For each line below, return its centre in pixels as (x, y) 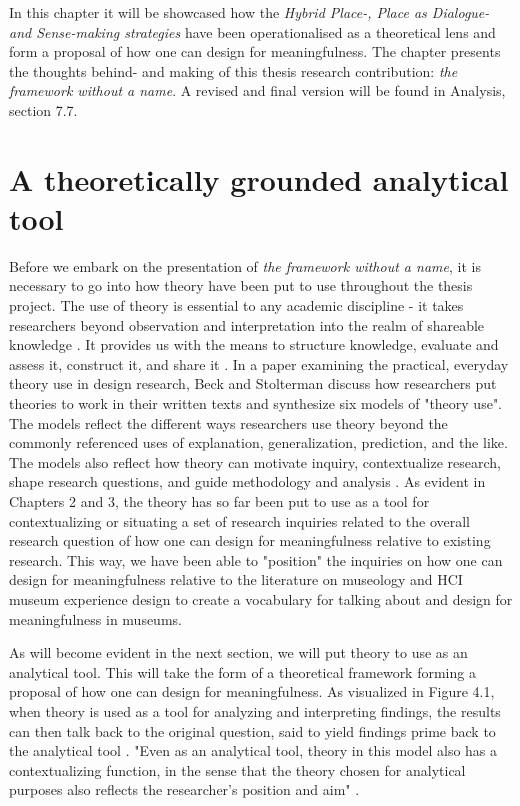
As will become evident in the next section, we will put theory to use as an (238, 652)
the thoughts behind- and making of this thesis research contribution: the (233, 70)
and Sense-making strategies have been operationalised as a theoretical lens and (252, 31)
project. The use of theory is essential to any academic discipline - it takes (236, 305)
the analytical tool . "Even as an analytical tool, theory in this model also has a (253, 750)
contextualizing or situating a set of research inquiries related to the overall (239, 520)
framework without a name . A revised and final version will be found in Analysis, (257, 90)
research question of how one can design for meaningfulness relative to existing (250, 540)
